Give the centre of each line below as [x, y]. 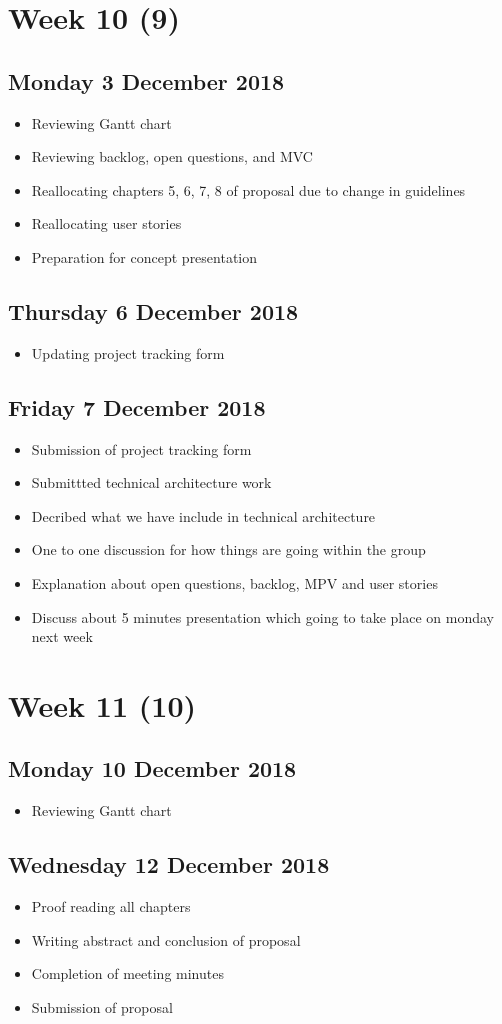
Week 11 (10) [102, 704]
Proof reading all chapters [111, 906]
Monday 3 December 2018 [146, 80]
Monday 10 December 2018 [152, 768]
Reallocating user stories [106, 223]
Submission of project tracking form [141, 448]
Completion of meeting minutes [127, 973]
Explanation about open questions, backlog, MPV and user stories [234, 582]
